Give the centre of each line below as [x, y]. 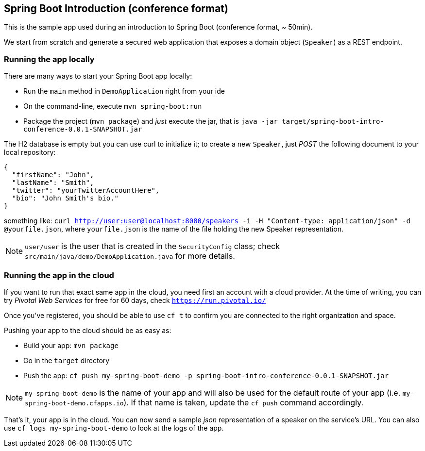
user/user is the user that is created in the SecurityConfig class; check [152, 246]
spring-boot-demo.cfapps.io [74, 403]
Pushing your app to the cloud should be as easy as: [88, 330]
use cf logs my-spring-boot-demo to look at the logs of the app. [114, 428]
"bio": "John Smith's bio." [65, 198]
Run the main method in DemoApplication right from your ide [124, 91]
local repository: [30, 152]
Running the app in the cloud [59, 275]
